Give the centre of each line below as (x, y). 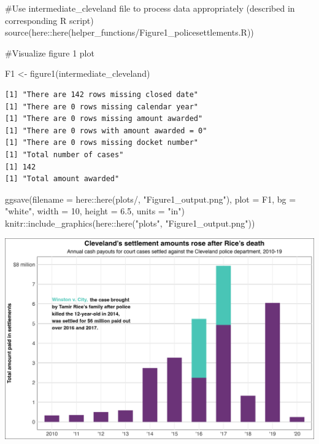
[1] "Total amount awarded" (62, 179)
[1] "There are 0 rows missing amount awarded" (104, 119)
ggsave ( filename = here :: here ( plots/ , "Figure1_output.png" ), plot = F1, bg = (151, 199)
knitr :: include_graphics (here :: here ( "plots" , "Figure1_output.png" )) (130, 223)
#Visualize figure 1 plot (50, 53)
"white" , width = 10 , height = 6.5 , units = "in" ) (95, 211)
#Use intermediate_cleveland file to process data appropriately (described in (150, 8)
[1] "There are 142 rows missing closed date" (102, 94)
